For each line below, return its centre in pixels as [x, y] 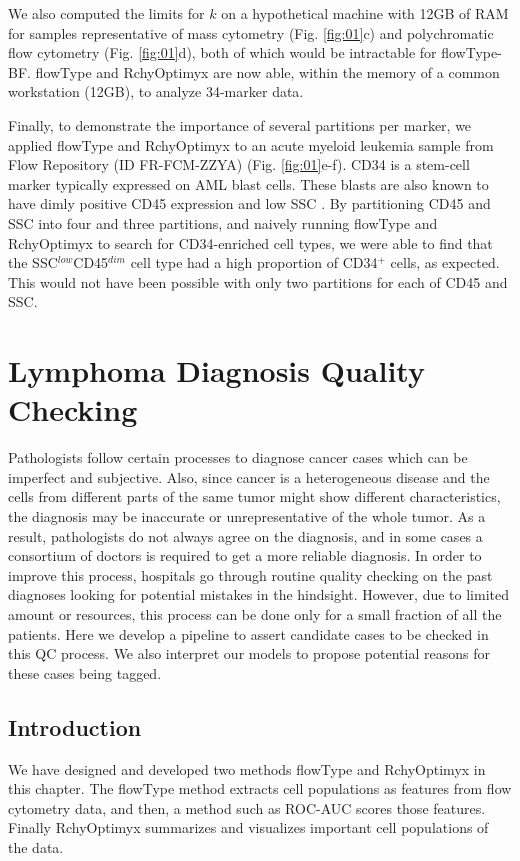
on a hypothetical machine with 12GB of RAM [365, 13]
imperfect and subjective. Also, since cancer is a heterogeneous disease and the [249, 476]
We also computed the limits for [106, 13]
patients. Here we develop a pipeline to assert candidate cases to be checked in [248, 633]
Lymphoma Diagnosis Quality [216, 370]
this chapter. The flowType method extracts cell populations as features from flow [260, 788]
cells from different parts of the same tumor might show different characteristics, [254, 496]
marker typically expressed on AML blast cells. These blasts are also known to [248, 183]
